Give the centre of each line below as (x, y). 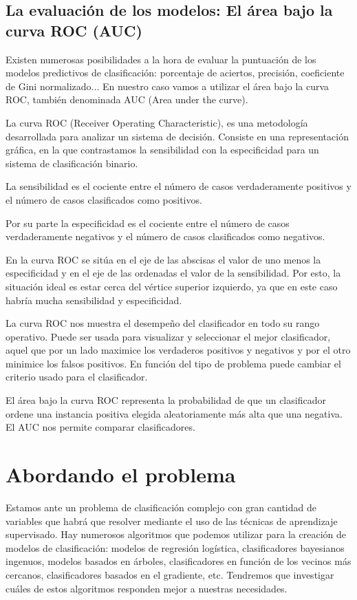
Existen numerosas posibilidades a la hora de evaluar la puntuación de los (161, 59)
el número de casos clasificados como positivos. (104, 199)
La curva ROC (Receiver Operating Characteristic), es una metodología (157, 122)
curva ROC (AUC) (74, 30)
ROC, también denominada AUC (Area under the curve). (127, 99)
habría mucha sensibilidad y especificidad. (94, 300)
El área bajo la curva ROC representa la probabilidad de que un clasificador (166, 400)
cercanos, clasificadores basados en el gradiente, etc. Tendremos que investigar (170, 574)
